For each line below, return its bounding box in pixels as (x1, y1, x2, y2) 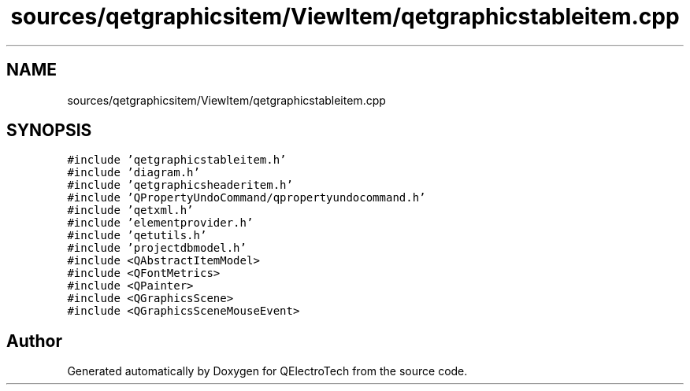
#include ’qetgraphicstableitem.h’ (67, 153, 287, 167)
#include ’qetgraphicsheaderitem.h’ (67, 179, 293, 192)
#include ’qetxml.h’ (67, 204, 194, 217)
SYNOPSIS (6, 120, 92, 141)
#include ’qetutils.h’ (67, 229, 207, 242)
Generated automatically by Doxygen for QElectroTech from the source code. (67, 364, 468, 378)
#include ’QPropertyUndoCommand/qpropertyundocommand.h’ (67, 191, 426, 205)
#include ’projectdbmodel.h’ (67, 242, 247, 255)
